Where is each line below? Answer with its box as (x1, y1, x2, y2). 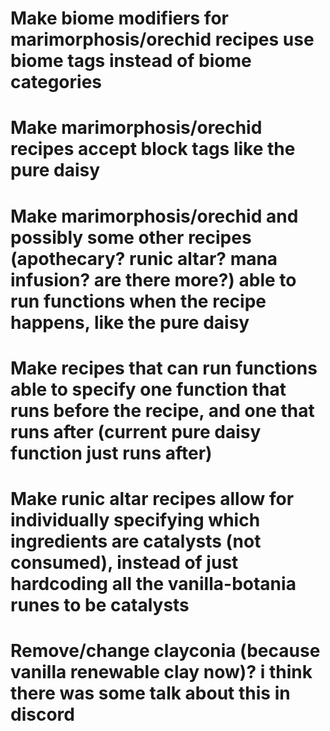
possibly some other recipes (10, 226, 252, 249)
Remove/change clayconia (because (10, 640, 321, 662)
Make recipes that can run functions (10, 357, 318, 379)
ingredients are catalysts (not (10, 530, 262, 552)
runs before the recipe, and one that (10, 399, 315, 422)
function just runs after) (10, 442, 213, 464)
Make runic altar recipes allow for (10, 487, 295, 510)
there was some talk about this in (10, 682, 291, 705)
